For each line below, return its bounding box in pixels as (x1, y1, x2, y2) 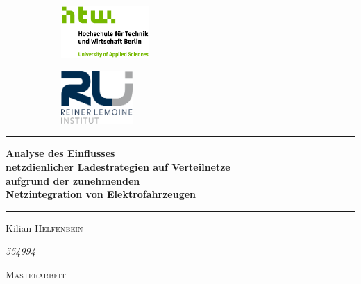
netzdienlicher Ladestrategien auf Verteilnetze (6, 159, 230, 174)
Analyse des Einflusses (6, 146, 115, 160)
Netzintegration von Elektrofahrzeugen (6, 187, 196, 201)
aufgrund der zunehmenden (6, 173, 140, 187)
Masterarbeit (6, 267, 66, 281)
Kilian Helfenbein (6, 220, 83, 235)
